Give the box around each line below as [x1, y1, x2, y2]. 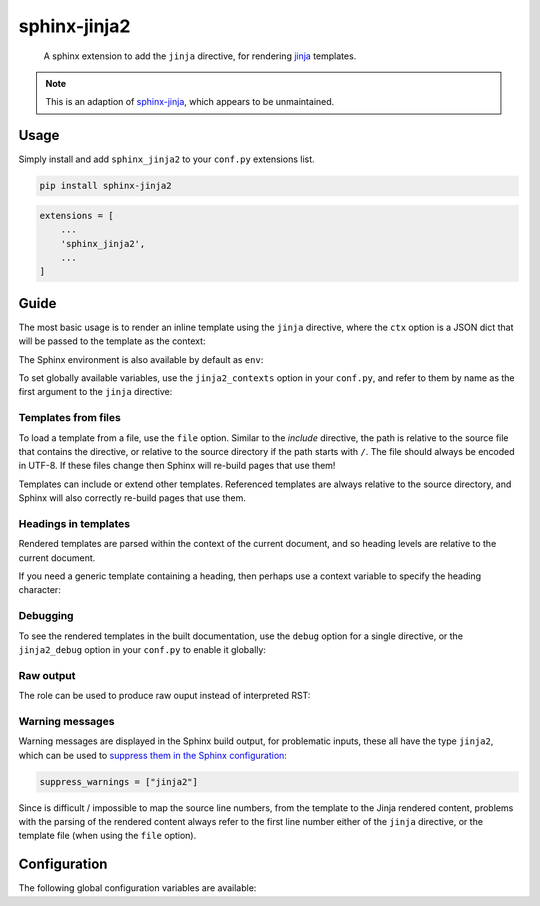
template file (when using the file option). [18, 830, 197, 842]
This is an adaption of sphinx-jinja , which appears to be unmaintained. [45, 96, 335, 108]
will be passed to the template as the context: [18, 335, 206, 347]
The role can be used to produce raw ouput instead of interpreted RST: [18, 690, 311, 702]
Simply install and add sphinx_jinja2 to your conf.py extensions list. [18, 153, 315, 165]
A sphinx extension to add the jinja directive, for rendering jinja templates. [43, 50, 357, 62]
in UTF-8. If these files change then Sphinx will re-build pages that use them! [18, 460, 336, 472]
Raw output [18, 668, 76, 682]
